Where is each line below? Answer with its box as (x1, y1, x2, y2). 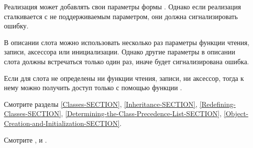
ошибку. (4, 21, 28, 31)
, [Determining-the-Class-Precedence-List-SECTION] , (61, 108, 222, 119)
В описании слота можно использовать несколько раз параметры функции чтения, (4, 37, 250, 47)
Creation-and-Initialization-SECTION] (4, 118, 120, 128)
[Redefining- (199, 99, 236, 109)
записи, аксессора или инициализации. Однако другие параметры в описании (4, 47, 235, 57)
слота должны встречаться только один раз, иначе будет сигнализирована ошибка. (4, 56, 249, 66)
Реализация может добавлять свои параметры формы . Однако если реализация (4, 1, 241, 11)
